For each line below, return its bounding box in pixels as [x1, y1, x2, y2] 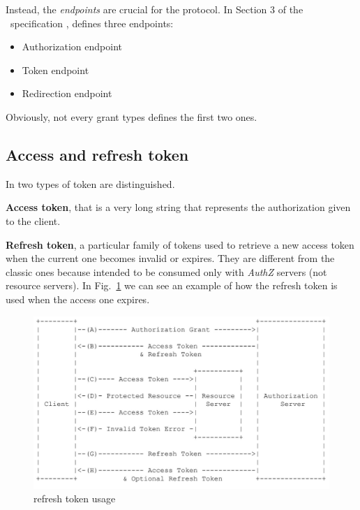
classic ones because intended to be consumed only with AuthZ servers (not [6, 264, 327, 279]
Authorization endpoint [22, 39, 122, 54]
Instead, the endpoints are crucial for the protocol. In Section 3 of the [6, 2, 303, 16]
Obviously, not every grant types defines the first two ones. [6, 109, 257, 124]
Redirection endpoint [22, 86, 112, 101]
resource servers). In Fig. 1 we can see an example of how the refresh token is [6, 278, 338, 293]
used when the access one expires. [6, 291, 150, 306]
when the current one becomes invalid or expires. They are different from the [6, 251, 335, 265]
